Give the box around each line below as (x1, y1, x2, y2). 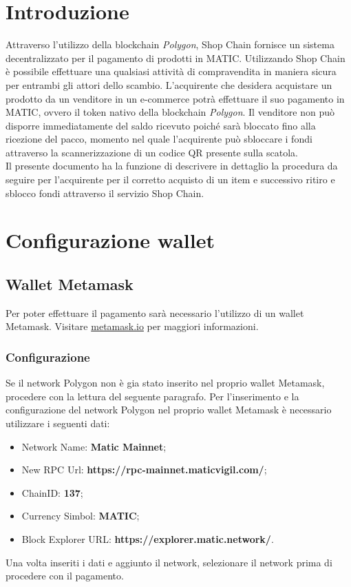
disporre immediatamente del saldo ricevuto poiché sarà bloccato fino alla (6, 118, 316, 132)
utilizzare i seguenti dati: (6, 416, 110, 431)
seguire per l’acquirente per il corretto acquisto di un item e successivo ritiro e (6, 172, 335, 187)
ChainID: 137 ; (21, 485, 83, 500)
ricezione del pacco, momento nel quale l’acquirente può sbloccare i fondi (6, 132, 312, 146)
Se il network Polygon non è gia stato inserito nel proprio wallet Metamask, (6, 375, 325, 390)
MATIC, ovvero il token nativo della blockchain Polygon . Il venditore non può (6, 105, 334, 119)
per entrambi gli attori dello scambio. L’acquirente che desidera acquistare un (6, 77, 332, 92)
